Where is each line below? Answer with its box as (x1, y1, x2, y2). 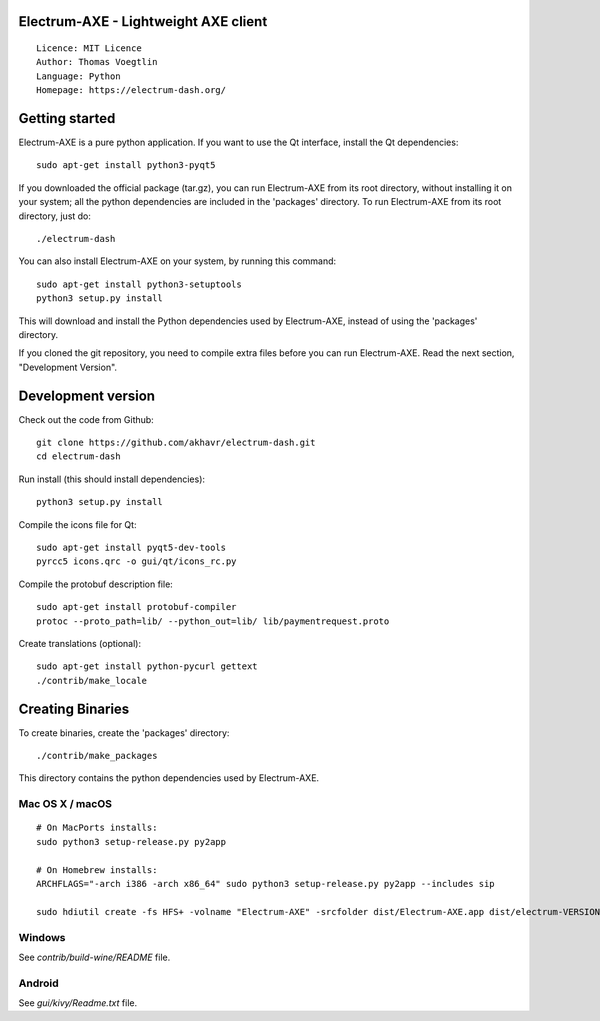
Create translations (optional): (18, 637, 142, 649)
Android (18, 976, 59, 990)
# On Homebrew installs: (36, 864, 158, 875)
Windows (18, 930, 66, 944)
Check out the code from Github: (18, 413, 154, 425)
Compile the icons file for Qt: (18, 518, 137, 530)
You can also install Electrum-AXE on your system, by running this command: (18, 255, 337, 267)
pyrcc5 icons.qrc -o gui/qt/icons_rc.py (36, 556, 237, 567)
